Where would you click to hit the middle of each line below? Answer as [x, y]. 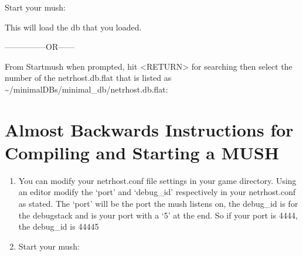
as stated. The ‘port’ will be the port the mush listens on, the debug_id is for [158, 204]
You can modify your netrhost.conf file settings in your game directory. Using [157, 180]
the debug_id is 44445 [59, 226]
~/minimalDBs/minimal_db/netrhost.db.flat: [86, 89]
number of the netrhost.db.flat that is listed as [88, 78]
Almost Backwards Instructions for [149, 129]
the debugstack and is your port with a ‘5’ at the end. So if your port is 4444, [158, 215]
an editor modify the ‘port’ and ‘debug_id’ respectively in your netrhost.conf [157, 192]
